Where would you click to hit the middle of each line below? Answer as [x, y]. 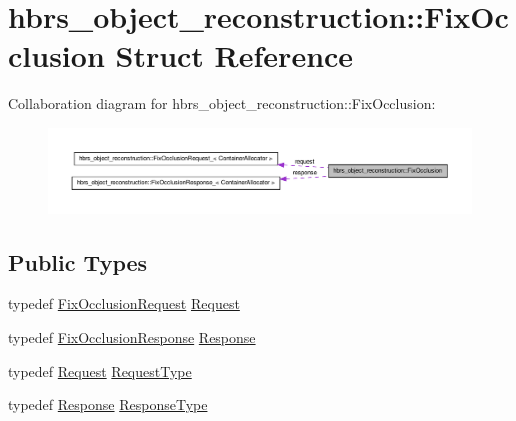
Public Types [78, 261]
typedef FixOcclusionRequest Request [124, 303]
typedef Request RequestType [100, 370]
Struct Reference [234, 55]
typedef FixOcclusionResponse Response [132, 337]
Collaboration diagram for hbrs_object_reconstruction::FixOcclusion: [222, 103]
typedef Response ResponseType [108, 404]
